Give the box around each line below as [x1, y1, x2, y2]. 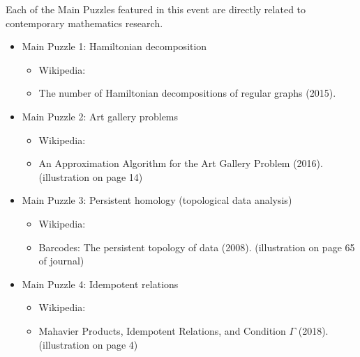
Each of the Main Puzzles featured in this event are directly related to [6, 2, 306, 16]
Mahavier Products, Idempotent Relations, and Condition [38, 323, 286, 338]
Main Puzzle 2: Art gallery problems [22, 109, 179, 123]
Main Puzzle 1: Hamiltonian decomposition [22, 39, 207, 54]
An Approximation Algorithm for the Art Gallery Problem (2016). [38, 156, 323, 170]
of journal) [38, 253, 84, 268]
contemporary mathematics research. [6, 15, 163, 30]
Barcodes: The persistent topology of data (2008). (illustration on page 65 [38, 239, 355, 254]
